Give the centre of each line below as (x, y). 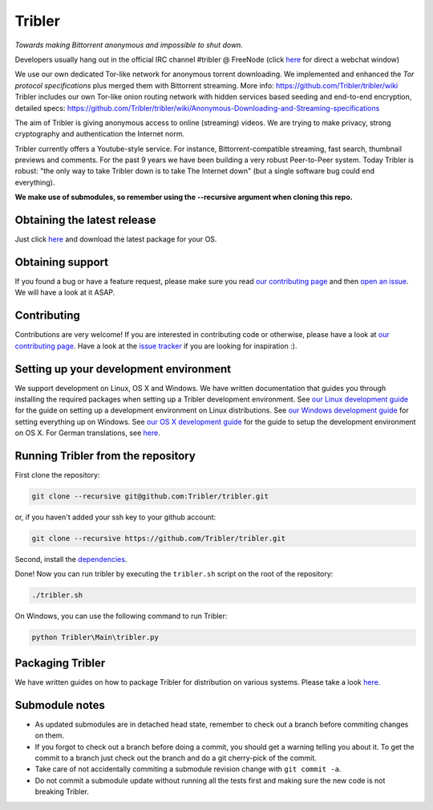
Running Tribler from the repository (105, 456)
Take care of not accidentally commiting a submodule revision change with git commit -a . (188, 769)
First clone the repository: (57, 475)
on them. (49, 735)
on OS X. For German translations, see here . (87, 433)
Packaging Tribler (60, 663)
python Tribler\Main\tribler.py (95, 637)
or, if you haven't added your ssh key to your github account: (115, 517)
